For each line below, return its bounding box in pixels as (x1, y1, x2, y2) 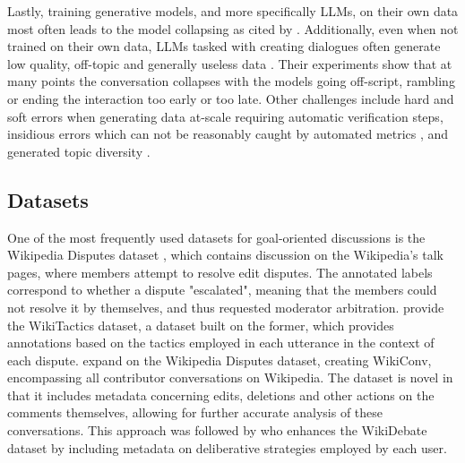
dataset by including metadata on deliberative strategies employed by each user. (7, 438, 447, 457)
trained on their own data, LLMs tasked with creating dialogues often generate (7, 37, 441, 56)
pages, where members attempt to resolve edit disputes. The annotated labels (7, 262, 433, 281)
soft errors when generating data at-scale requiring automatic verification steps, (7, 107, 443, 125)
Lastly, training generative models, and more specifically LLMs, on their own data (7, 2, 459, 20)
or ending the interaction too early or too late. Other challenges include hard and (7, 89, 454, 107)
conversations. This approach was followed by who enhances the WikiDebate (7, 421, 427, 440)
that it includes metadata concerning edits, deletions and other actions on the (7, 385, 435, 404)
